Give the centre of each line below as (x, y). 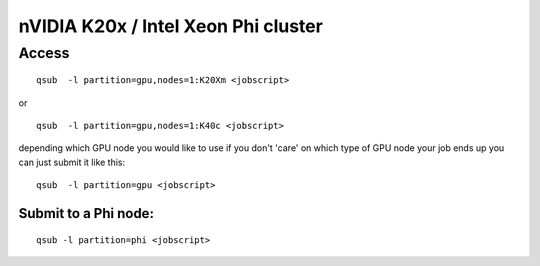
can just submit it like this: (72, 162)
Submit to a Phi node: (86, 213)
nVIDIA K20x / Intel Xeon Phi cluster (171, 26)
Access (44, 53)
